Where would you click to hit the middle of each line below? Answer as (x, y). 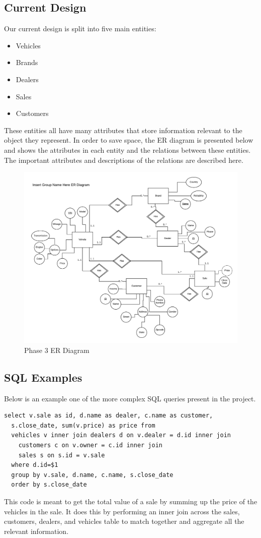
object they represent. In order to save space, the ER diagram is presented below (129, 140)
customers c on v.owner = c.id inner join (90, 445)
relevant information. (36, 531)
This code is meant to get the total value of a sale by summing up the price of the (131, 501)
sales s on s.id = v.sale (62, 455)
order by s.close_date (49, 485)
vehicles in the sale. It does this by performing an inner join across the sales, (122, 511)
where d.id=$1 (35, 465)
